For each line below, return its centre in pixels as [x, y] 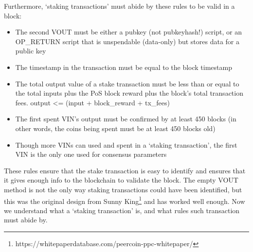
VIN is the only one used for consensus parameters [91, 154]
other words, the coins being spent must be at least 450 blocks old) [115, 128]
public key [31, 51]
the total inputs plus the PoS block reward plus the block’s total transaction [129, 93]
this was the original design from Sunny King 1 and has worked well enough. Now [125, 200]
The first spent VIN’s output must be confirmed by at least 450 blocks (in [126, 119]
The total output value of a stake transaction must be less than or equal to [127, 83]
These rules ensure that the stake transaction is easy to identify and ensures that [125, 170]
